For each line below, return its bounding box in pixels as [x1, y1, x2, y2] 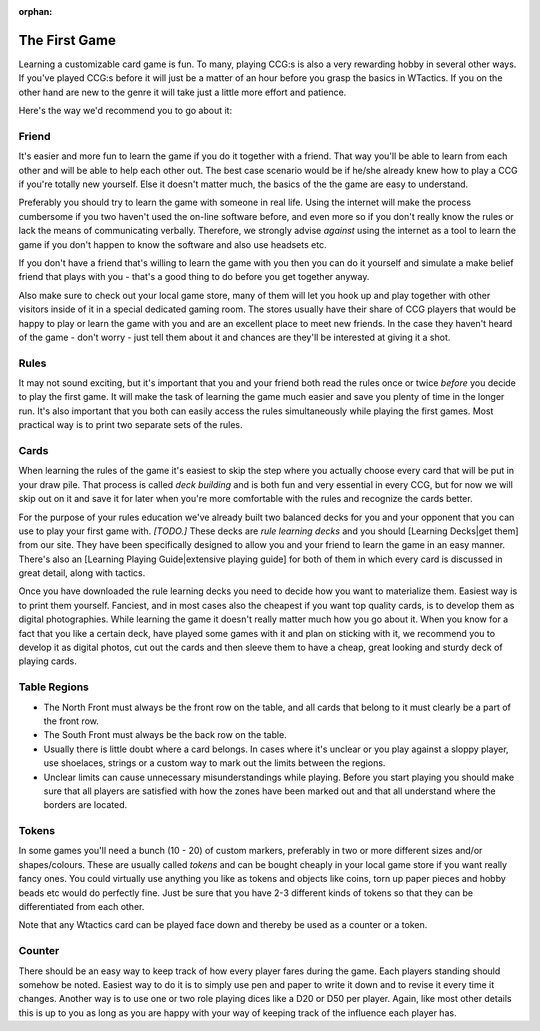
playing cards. [18, 655, 77, 667]
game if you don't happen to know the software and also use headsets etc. [18, 238, 327, 250]
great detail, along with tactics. [18, 567, 146, 579]
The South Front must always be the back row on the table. [43, 729, 287, 741]
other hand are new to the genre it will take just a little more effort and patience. [18, 86, 347, 98]
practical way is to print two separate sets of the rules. [18, 419, 244, 431]
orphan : [18, 6, 53, 17]
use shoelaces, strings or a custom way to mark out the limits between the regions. [43, 757, 386, 769]
